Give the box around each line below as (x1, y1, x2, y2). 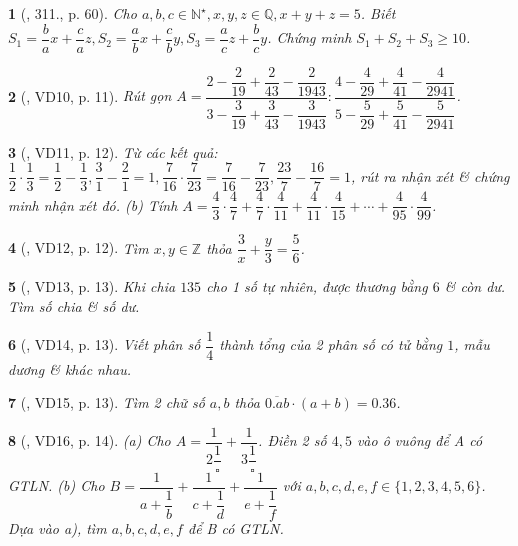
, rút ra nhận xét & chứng (350, 165, 510, 186)
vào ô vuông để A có (356, 430, 483, 451)
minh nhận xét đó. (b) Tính (8, 194, 178, 215)
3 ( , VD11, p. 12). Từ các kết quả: (8, 141, 218, 162)
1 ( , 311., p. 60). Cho (8, 3, 137, 23)
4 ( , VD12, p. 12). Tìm (8, 237, 149, 258)
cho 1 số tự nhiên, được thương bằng (206, 276, 428, 297)
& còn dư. (444, 276, 506, 297)
